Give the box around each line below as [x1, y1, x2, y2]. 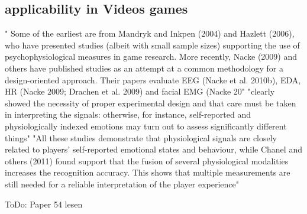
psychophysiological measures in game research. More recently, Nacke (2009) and [5, 50, 298, 63]
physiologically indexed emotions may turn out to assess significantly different [5, 119, 287, 132]
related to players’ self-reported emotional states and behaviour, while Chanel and [5, 143, 302, 155]
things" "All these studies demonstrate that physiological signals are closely [5, 131, 277, 144]
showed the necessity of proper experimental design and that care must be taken [5, 96, 296, 109]
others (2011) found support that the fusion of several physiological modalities [5, 154, 289, 167]
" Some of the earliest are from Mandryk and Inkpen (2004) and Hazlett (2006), [5, 27, 295, 40]
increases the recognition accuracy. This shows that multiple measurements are [5, 166, 290, 179]
